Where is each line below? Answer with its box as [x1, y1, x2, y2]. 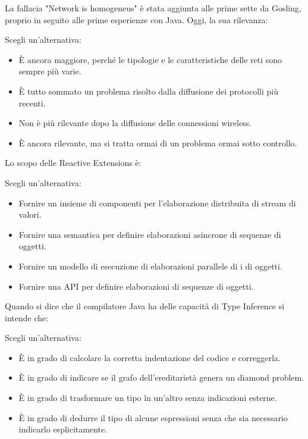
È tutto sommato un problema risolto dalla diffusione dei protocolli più [18, 84, 278, 97]
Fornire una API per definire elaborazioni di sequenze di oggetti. [18, 280, 254, 292]
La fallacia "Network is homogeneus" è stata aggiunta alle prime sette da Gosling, [5, 2, 301, 14]
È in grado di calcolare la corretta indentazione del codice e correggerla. [18, 351, 281, 363]
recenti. [18, 96, 46, 109]
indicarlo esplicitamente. [18, 423, 108, 435]
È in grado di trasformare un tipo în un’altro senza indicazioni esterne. [18, 391, 277, 404]
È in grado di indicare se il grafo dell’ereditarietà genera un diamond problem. [18, 371, 304, 384]
